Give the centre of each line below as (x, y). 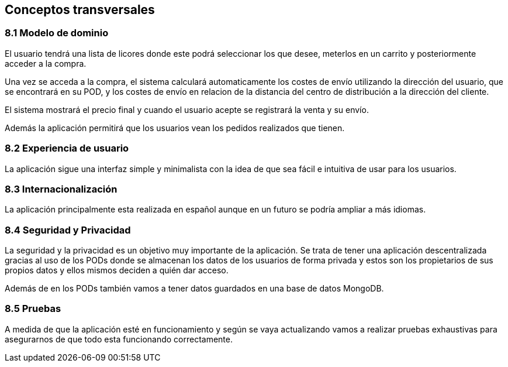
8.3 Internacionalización (61, 189)
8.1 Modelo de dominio (57, 33)
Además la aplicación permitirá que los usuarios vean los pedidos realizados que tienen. (175, 128)
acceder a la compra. (46, 63)
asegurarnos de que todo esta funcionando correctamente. (119, 339)
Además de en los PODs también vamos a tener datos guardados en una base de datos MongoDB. (194, 289)
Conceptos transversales (80, 10)
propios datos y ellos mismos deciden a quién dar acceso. (117, 270)
